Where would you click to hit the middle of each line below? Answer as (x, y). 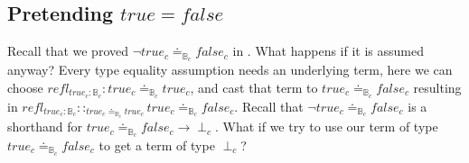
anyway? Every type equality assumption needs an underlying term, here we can (230, 70)
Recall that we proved (68, 51)
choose (25, 87)
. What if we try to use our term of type (326, 127)
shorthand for (45, 127)
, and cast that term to (254, 87)
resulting (437, 87)
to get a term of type (157, 145)
